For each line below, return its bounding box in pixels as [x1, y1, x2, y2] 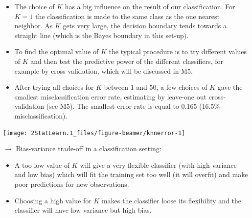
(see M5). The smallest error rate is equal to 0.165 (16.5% [46, 101, 220, 111]
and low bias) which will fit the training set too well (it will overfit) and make [14, 169, 248, 179]
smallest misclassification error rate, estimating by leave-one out [14, 91, 206, 101]
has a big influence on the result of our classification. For [65, 1, 235, 11]
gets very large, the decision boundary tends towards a [63, 20, 227, 31]
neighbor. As [14, 20, 53, 31]
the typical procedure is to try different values [109, 46, 247, 57]
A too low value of [14, 159, 70, 170]
